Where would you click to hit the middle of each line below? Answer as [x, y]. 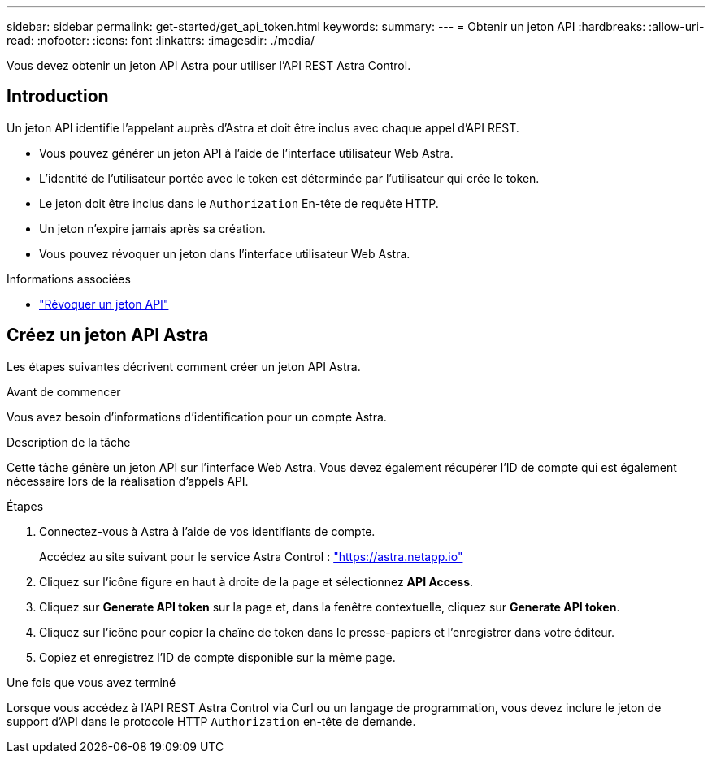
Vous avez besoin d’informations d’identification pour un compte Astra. [197, 417]
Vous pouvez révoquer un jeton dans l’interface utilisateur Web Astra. [225, 253]
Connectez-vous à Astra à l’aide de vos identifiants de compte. [207, 531]
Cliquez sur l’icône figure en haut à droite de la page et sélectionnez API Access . [256, 581]
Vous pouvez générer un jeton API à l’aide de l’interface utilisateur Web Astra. [246, 153]
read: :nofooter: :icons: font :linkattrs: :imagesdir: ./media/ [161, 40]
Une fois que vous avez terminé [91, 682]
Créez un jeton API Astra [108, 335]
